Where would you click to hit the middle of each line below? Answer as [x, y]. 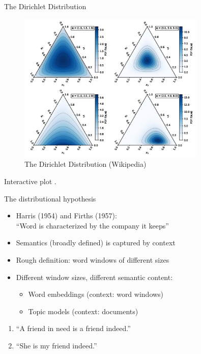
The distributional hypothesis [50, 198]
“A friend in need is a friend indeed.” [73, 328]
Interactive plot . [30, 181]
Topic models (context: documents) [83, 311]
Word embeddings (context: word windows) [96, 294]
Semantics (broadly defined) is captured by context [96, 243]
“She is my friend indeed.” [56, 345]
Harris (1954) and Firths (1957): [66, 216]
